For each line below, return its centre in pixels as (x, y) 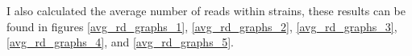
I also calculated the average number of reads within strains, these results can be (206, 10)
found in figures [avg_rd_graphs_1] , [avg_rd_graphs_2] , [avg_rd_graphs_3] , (202, 26)
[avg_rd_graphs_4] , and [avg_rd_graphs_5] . (120, 42)
